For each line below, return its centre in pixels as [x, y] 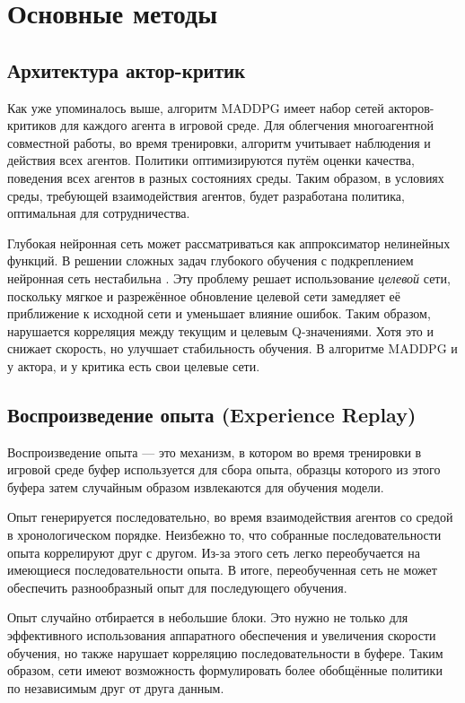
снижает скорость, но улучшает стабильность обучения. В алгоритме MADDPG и [232, 348]
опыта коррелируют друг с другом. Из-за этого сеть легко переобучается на [214, 552]
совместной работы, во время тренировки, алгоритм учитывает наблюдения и [219, 142]
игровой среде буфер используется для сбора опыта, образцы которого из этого [224, 469]
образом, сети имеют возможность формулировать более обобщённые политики [225, 670]
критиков [32, 125]
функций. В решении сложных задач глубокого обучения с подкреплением [211, 260]
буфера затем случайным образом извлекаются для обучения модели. [196, 486]
